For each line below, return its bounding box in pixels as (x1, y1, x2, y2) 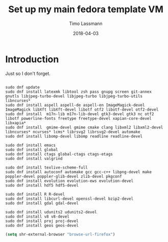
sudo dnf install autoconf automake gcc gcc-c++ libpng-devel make (5, 169, 152, 174)
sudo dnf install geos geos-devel (5, 223, 79, 228)
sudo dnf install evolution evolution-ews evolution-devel (5, 178, 134, 183)
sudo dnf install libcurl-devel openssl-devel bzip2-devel (5, 196, 134, 201)
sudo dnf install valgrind (5, 156, 63, 161)
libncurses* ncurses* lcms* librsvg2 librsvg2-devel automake (5, 129, 140, 135)
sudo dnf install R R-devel (5, 192, 65, 197)
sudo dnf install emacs (5, 143, 56, 148)
